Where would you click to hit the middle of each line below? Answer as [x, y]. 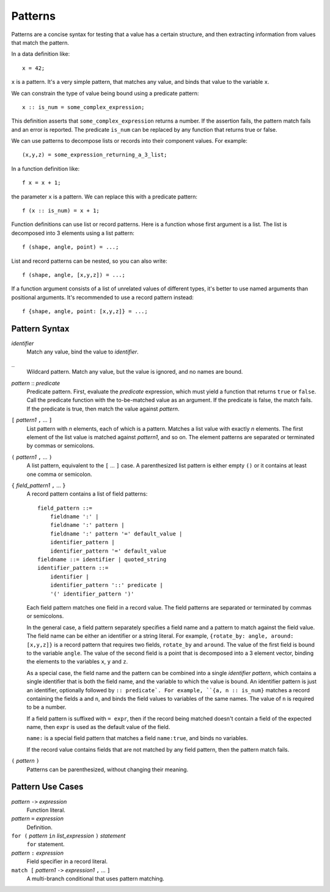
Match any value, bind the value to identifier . [82, 352]
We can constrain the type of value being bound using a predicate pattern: [105, 93]
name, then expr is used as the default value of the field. [98, 727]
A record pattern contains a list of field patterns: [87, 494]
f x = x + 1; [42, 183]
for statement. [46, 844]
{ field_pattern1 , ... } [38, 485]
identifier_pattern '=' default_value [108, 551]
